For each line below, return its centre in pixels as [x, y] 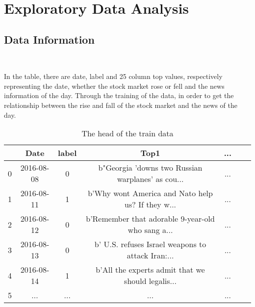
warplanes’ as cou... [150, 179]
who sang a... [150, 230]
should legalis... [150, 281]
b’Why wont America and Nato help [150, 193]
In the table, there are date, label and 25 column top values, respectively [113, 76]
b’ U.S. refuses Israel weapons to [150, 244]
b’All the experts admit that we [150, 270]
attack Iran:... [150, 256]
